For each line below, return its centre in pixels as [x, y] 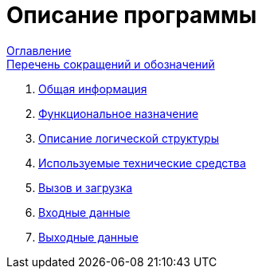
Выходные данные [88, 237]
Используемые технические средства [142, 163]
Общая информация [93, 88]
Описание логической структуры [129, 138]
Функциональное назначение [119, 113]
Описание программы [132, 15]
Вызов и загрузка [86, 187]
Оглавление [39, 50]
